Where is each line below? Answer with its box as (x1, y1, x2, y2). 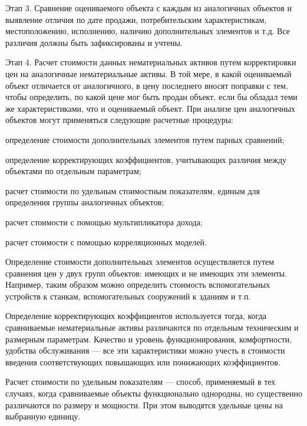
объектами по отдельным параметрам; (5, 165, 141, 177)
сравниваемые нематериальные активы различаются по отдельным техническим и (5, 321, 299, 334)
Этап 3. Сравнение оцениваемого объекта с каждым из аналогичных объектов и (5, 2, 292, 14)
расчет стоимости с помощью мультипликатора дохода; (5, 215, 203, 228)
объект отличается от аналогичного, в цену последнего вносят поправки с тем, (5, 79, 288, 91)
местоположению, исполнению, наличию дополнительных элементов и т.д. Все (5, 25, 291, 37)
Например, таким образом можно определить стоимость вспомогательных (5, 278, 270, 291)
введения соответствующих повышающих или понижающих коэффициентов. (5, 355, 280, 368)
